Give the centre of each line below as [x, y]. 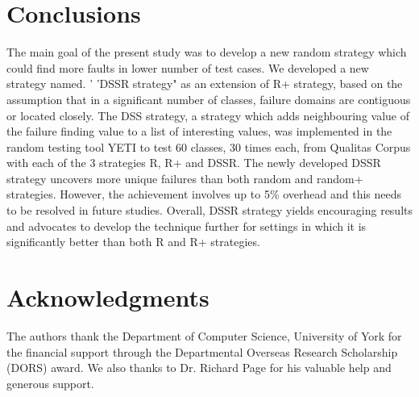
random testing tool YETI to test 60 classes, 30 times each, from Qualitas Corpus [209, 146]
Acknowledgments [108, 297]
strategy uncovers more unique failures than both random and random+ [185, 178]
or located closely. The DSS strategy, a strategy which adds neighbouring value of [208, 115]
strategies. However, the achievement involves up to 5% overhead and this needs [204, 194]
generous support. [50, 383]
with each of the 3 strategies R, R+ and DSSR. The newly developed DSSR [194, 163]
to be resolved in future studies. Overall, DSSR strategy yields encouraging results [210, 210]
